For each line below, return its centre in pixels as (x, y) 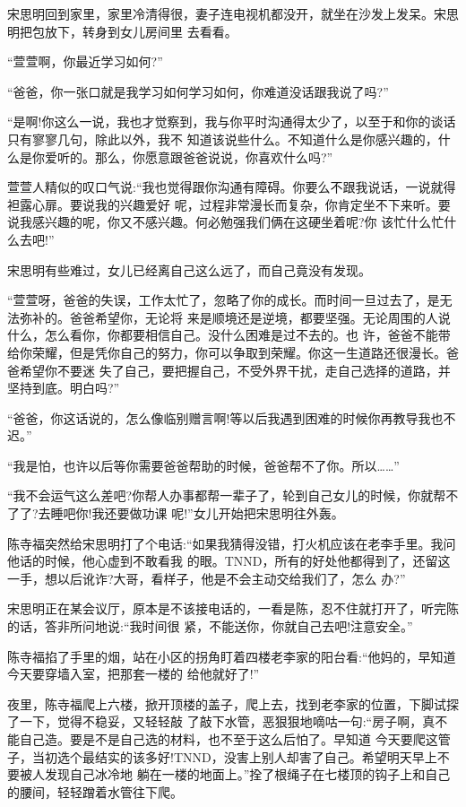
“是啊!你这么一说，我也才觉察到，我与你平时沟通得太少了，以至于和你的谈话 (232, 121)
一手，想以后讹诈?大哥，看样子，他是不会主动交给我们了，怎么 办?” (207, 578)
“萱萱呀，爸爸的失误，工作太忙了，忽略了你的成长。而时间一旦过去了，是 (224, 300)
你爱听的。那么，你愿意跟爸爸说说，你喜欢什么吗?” (182, 156)
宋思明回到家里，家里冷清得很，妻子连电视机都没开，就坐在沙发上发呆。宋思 (233, 13)
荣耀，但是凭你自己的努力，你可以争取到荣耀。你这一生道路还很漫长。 (239, 352)
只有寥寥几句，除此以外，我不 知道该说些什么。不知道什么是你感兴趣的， (223, 139)
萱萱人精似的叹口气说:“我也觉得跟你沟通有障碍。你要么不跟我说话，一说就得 (232, 187)
